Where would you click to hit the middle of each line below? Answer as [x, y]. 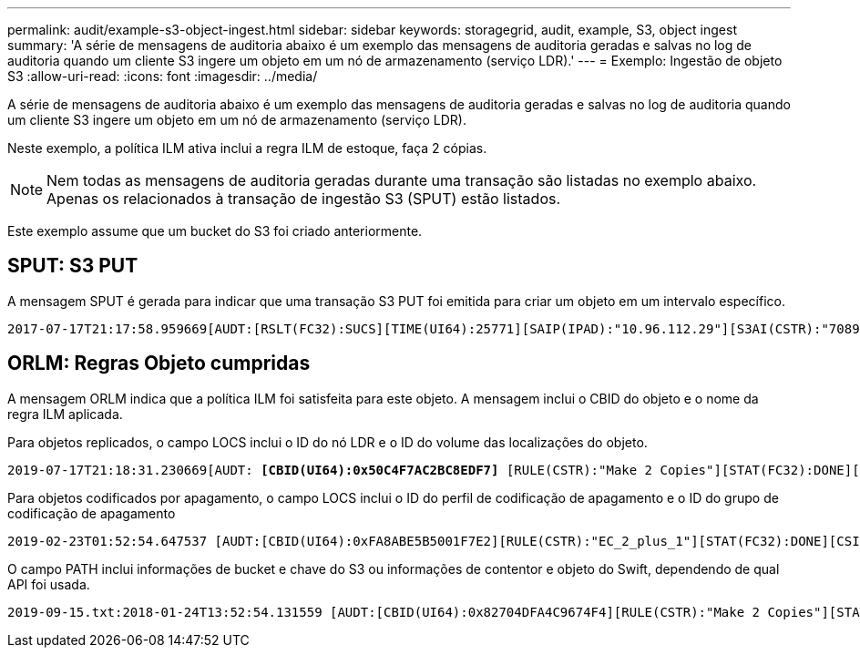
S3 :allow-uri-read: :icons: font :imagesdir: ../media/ [163, 76]
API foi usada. [49, 584]
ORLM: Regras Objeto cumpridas [159, 363]
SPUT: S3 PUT [73, 266]
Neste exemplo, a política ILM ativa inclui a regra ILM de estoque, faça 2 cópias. [247, 148]
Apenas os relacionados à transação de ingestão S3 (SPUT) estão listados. [304, 199]
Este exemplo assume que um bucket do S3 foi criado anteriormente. [215, 231]
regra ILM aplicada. [65, 414]
